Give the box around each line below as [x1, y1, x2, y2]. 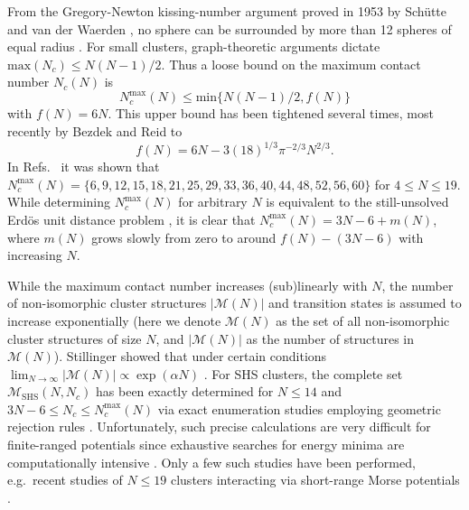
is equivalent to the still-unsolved [266, 192, 449, 211]
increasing [7, 246, 62, 264]
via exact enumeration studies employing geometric [157, 399, 441, 418]
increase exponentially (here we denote [7, 311, 221, 329]
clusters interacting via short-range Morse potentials [170, 470, 460, 489]
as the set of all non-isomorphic [276, 311, 450, 329]
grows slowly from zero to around [91, 227, 277, 246]
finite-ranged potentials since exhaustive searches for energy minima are [7, 435, 405, 454]
